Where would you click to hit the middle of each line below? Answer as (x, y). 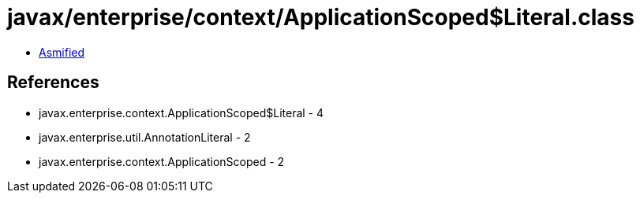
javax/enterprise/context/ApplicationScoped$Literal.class (321, 17)
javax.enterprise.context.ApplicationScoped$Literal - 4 (182, 112)
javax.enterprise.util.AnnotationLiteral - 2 (145, 137)
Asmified (62, 52)
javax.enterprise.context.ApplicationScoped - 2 (162, 161)
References (53, 83)
